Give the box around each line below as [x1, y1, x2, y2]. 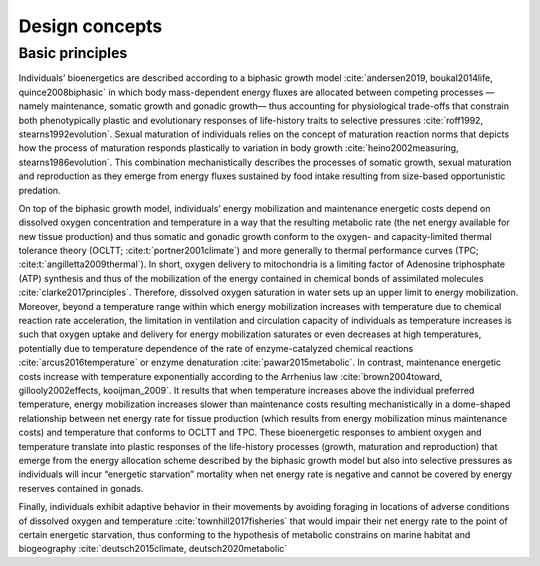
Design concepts [18, 15, 163, 37]
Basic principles [18, 44, 128, 62]
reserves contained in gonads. [18, 482, 144, 494]
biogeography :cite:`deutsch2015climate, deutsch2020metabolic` [18, 543, 288, 555]
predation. [18, 184, 61, 196]
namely [18, 100, 49, 112]
